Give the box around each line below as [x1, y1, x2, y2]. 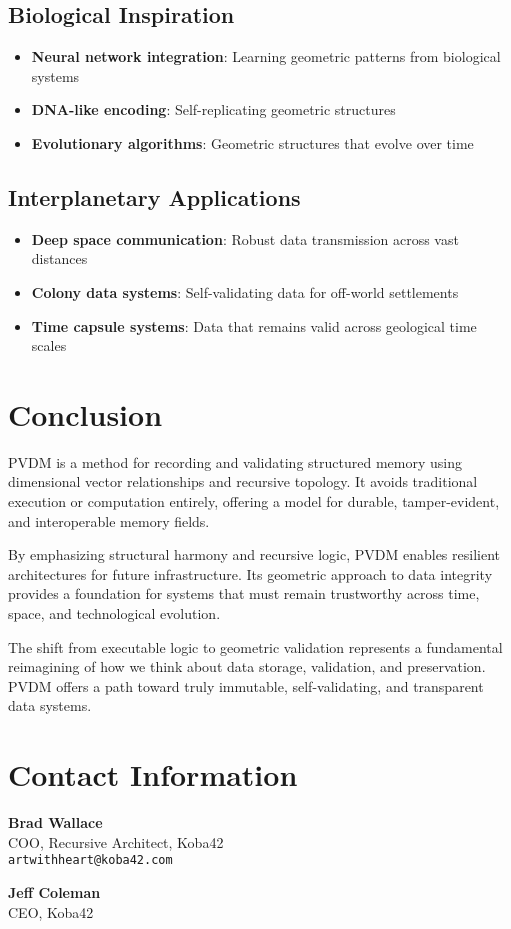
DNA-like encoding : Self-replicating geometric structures [31, 99, 396, 120]
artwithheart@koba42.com [8, 853, 173, 868]
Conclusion [8, 393, 163, 434]
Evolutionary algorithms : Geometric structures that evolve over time [31, 132, 474, 153]
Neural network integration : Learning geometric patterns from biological [31, 46, 501, 67]
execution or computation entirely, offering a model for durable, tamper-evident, [8, 491, 500, 512]
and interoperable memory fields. [8, 510, 210, 531]
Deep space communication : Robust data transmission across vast [31, 228, 459, 249]
